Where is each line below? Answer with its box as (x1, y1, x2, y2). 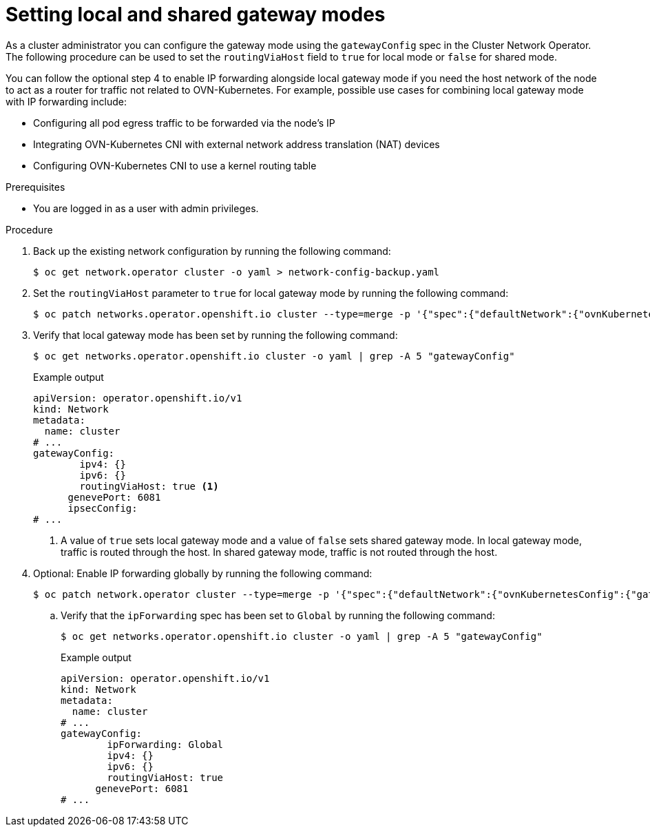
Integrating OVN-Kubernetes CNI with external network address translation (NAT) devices (33, 138, 440, 150)
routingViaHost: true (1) (79, 480, 219, 492)
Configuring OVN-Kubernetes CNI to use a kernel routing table (33, 159, 317, 171)
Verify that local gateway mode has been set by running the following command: (33, 329, 398, 341)
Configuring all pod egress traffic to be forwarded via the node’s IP (33, 116, 335, 129)
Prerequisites (6, 180, 65, 193)
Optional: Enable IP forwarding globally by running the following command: (33, 567, 373, 579)
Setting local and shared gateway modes (6, 3, 386, 26)
